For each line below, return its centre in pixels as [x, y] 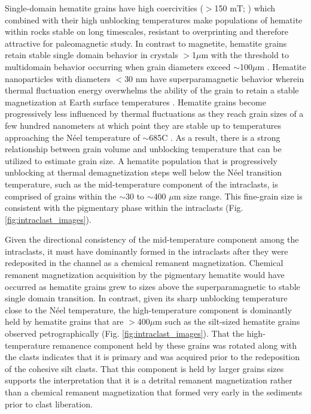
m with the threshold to [245, 55]
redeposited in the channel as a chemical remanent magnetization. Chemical [144, 263]
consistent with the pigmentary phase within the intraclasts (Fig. [124, 208]
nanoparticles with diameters [58, 78]
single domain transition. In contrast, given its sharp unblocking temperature [146, 298]
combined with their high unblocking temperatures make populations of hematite [154, 19]
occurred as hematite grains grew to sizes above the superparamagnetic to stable [153, 286]
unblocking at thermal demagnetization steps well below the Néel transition [144, 172]
